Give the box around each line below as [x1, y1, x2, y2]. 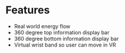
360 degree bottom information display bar [14, 35, 119, 42]
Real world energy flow [14, 23, 71, 30]
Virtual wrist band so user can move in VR [14, 41, 116, 48]
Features [5, 3, 50, 17]
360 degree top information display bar [14, 29, 110, 36]
